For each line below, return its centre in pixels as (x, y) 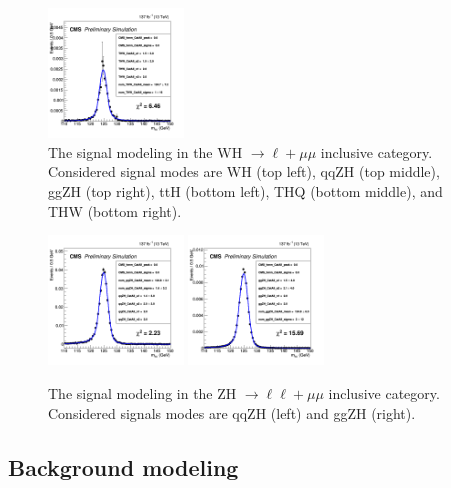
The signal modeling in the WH (145, 151)
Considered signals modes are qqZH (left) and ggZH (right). (232, 412)
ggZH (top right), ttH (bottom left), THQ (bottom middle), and (245, 190)
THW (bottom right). (115, 210)
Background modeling (123, 466)
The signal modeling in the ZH (142, 392)
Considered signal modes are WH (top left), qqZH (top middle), (244, 171)
